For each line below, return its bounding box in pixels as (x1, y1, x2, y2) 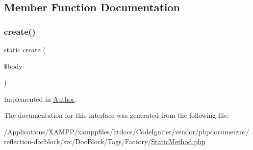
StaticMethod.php (151, 136, 205, 146)
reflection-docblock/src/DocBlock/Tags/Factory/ (4, 136, 152, 146)
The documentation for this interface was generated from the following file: (4, 110, 229, 120)
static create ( (4, 44, 46, 54)
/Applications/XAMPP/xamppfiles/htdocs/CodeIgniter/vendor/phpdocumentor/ (4, 126, 250, 136)
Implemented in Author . (4, 93, 76, 104)
